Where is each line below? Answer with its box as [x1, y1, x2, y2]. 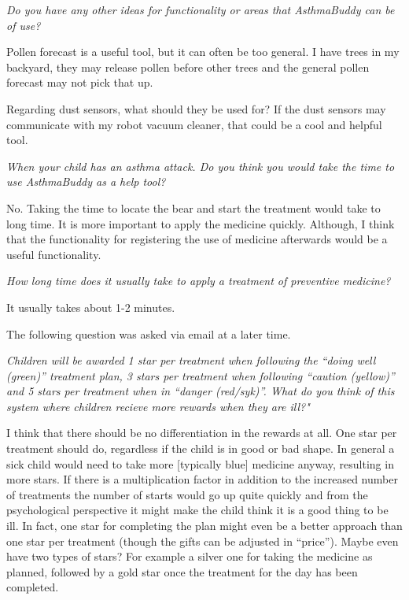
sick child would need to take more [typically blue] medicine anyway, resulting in [6, 455, 394, 472]
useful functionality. [6, 246, 101, 262]
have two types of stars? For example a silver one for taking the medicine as [6, 548, 373, 565]
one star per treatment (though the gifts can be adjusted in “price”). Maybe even [6, 532, 399, 549]
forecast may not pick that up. [6, 74, 153, 91]
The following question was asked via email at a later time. [6, 325, 291, 342]
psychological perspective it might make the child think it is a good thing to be [6, 502, 389, 518]
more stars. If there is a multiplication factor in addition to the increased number [6, 471, 398, 487]
